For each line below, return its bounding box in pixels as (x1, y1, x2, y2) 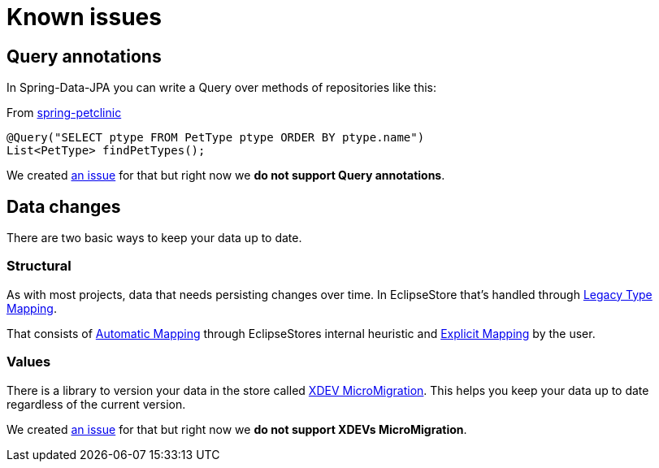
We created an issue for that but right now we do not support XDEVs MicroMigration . (7, 422, 467, 436)
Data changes (7, 196, 121, 217)
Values (7, 353, 51, 370)
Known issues (7, 3, 162, 31)
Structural (7, 258, 72, 275)
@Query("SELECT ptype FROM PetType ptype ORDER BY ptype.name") (7, 131, 425, 145)
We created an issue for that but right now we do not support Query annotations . (7, 168, 445, 183)
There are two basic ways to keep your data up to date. (7, 231, 302, 245)
